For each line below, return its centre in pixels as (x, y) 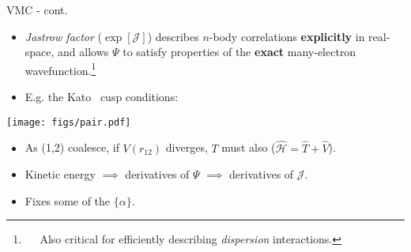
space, (40, 52)
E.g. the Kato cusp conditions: (102, 97)
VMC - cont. (37, 9)
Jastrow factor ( (64, 36)
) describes (173, 36)
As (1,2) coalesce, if (72, 147)
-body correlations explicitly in (287, 36)
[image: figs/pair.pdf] (69, 122)
